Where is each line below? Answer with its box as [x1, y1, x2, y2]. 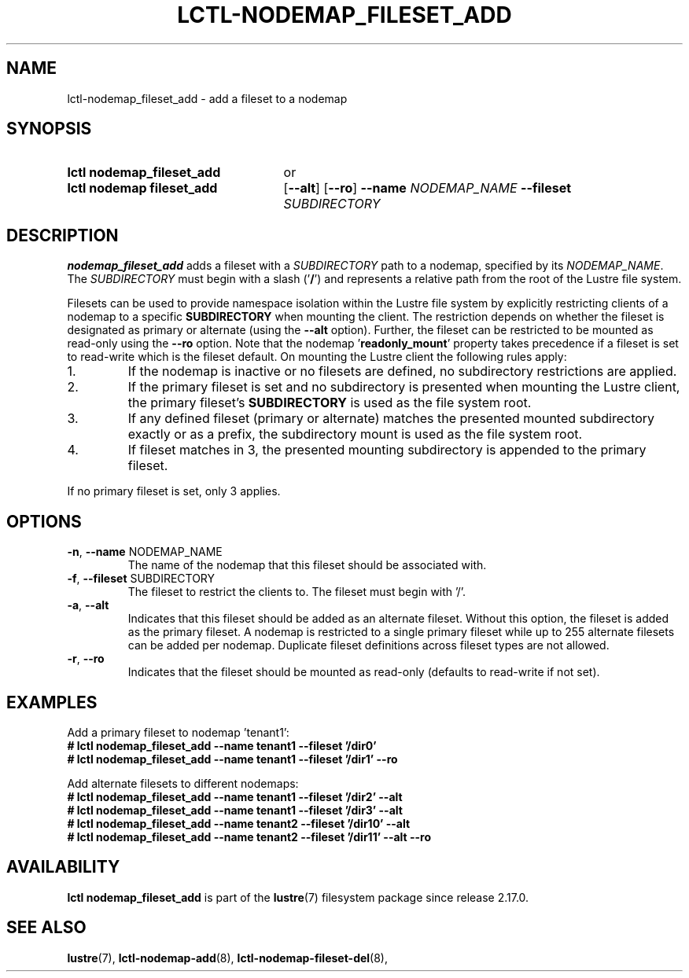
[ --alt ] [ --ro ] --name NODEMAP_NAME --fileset [283, 180, 572, 197]
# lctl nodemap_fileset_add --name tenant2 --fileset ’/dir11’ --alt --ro [67, 829, 432, 844]
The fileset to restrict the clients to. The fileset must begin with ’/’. [127, 585, 466, 599]
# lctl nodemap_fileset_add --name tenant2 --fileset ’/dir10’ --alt [67, 816, 411, 830]
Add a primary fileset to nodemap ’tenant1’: [67, 725, 289, 739]
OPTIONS [6, 511, 82, 531]
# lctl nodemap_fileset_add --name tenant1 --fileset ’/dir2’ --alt [67, 789, 403, 803]
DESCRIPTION [6, 225, 119, 245]
